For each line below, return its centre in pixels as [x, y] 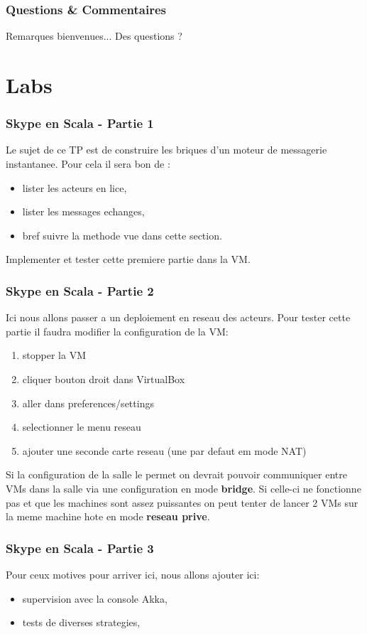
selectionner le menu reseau [82, 427]
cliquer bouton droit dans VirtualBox [104, 378]
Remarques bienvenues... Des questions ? [94, 36]
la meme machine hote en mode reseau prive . [108, 516]
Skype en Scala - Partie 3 [80, 548]
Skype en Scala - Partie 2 [80, 290]
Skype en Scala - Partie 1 [80, 123]
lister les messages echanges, [83, 211]
